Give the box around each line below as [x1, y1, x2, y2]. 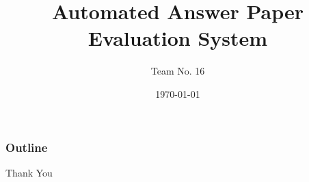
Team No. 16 [150, 64, 205, 78]
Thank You [5, 165, 53, 179]
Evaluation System [88, 24, 268, 52]
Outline [5, 138, 48, 155]
